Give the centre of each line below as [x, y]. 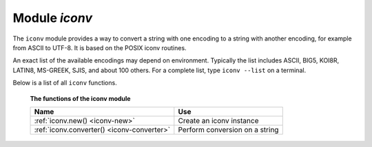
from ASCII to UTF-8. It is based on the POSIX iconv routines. [100, 47]
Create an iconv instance [218, 120]
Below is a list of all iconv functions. [65, 83]
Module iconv [53, 18]
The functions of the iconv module [80, 98]
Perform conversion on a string [228, 129]
